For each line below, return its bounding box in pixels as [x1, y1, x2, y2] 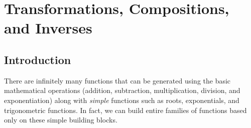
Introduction [4, 51, 71, 67]
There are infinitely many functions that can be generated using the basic [4, 75, 231, 85]
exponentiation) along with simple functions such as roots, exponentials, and [4, 94, 239, 105]
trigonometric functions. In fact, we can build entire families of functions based [4, 104, 247, 115]
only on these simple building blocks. [4, 114, 117, 125]
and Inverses [4, 17, 92, 38]
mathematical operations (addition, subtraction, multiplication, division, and [4, 85, 240, 95]
